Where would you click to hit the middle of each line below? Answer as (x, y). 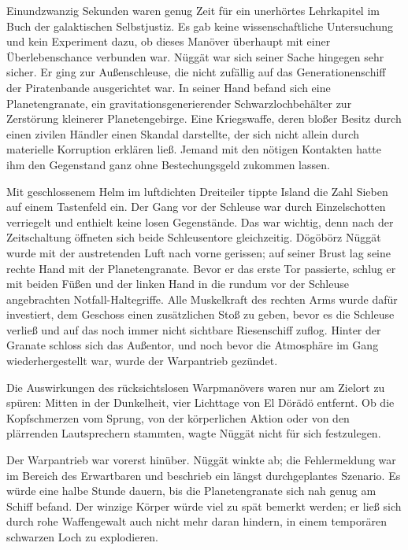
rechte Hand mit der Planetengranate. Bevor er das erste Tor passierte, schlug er (201, 268)
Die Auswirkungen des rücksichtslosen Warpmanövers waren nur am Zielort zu (196, 387)
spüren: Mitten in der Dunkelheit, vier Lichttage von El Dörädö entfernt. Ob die (200, 402)
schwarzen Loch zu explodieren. (82, 537)
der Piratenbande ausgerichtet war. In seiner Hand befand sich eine (169, 87)
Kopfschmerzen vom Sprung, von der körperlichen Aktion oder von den (178, 417)
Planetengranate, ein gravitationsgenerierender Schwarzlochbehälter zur (179, 103)
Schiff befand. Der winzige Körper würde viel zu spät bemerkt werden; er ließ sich (204, 506)
